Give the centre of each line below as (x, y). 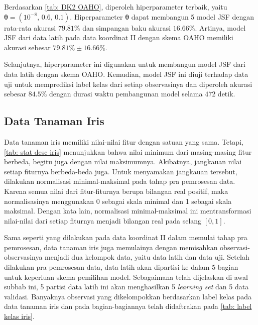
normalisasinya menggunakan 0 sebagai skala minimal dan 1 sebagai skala (118, 201)
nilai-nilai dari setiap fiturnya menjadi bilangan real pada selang (103, 220)
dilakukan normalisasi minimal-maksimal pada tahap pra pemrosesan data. (120, 181)
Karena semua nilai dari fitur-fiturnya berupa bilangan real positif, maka (116, 191)
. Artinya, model (220, 27)
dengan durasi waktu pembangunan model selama (126, 94)
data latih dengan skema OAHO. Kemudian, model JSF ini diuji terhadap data (126, 74)
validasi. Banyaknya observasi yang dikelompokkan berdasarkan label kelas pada (128, 296)
